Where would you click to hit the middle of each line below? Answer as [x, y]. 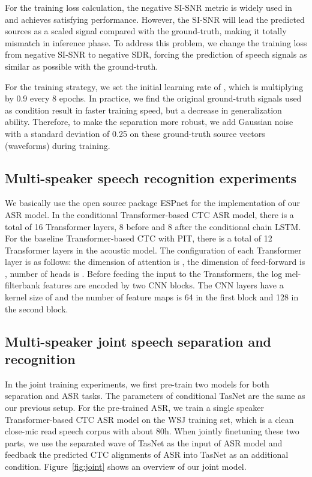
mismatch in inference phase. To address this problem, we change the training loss [156, 42]
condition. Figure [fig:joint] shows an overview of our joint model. [126, 466]
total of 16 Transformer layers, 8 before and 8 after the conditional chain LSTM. [153, 226]
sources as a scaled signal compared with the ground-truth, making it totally [146, 31]
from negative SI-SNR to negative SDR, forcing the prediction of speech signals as [156, 54]
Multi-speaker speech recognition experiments [151, 178]
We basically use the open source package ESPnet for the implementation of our [152, 203]
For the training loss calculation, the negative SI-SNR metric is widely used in [148, 7]
